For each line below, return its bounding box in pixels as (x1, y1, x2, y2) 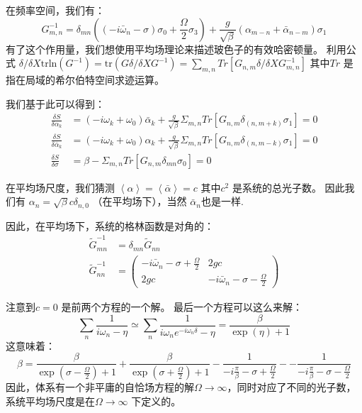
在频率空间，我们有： (6, 3, 105, 17)
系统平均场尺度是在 (6, 393, 95, 408)
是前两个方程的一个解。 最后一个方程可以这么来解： (61, 299, 303, 314)
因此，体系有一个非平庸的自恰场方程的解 (6, 380, 194, 395)
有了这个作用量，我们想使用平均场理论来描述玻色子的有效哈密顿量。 (6, 41, 323, 56)
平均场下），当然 (112, 194, 187, 209)
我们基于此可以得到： (6, 96, 105, 111)
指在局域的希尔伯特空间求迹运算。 (6, 72, 164, 87)
